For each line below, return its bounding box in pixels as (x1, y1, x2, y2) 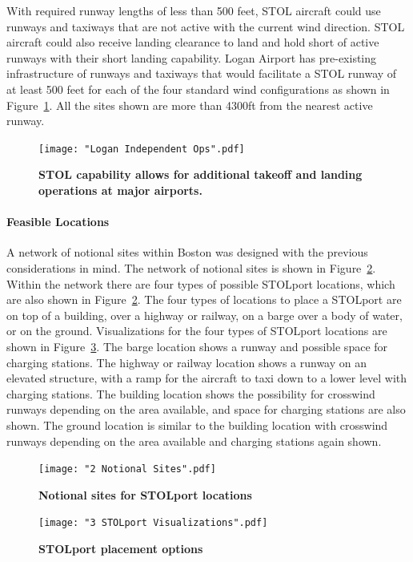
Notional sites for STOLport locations (38, 486, 252, 503)
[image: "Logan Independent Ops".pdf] (38, 143, 245, 155)
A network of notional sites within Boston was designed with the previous (6, 244, 368, 261)
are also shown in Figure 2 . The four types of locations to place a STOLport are (6, 291, 402, 308)
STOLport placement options (38, 540, 203, 557)
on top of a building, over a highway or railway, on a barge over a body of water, (6, 306, 403, 323)
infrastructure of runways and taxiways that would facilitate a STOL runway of (6, 65, 397, 82)
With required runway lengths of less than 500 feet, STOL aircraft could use (6, 2, 381, 18)
